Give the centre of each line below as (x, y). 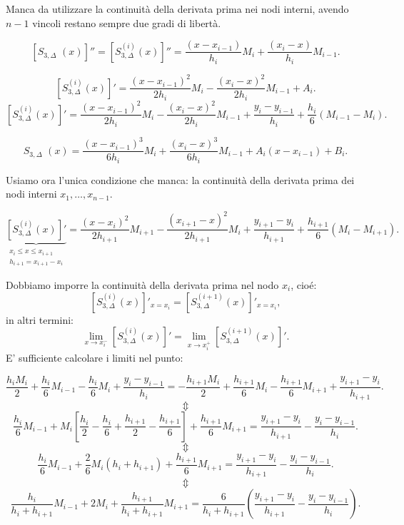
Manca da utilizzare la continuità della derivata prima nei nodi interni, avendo (177, 9)
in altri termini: (40, 319)
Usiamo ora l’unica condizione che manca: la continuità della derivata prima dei (180, 179)
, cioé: (304, 285)
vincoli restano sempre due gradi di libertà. (127, 22)
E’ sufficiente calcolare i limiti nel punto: (95, 357)
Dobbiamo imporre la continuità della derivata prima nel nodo (142, 285)
